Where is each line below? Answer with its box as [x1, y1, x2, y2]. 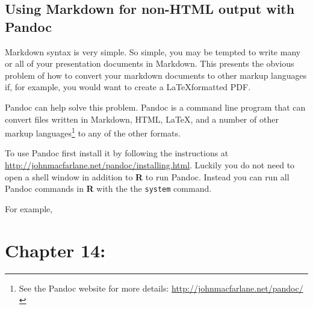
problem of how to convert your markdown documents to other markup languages [5, 69, 307, 81]
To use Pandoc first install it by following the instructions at [5, 147, 229, 159]
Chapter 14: [5, 237, 106, 262]
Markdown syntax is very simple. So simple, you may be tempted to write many [5, 45, 301, 58]
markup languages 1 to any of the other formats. [5, 125, 181, 139]
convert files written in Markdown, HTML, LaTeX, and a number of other [5, 112, 279, 125]
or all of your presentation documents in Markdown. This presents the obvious [5, 57, 294, 70]
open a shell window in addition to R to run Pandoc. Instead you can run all [5, 170, 290, 183]
